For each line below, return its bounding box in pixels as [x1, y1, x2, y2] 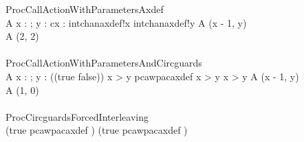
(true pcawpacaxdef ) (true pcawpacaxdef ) [6, 123, 188, 137]
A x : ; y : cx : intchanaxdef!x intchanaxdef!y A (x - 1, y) [6, 15, 247, 29]
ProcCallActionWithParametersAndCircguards [6, 56, 202, 70]
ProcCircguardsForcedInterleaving [6, 109, 149, 123]
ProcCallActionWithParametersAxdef [6, 2, 164, 16]
